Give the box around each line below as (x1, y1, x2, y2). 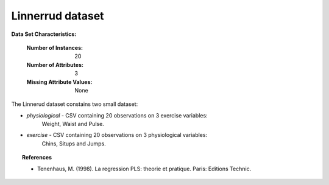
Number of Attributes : (26, 61, 83, 68)
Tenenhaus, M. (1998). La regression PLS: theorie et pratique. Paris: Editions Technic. (37, 165, 252, 172)
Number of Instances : (26, 44, 83, 51)
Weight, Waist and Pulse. (41, 120, 105, 128)
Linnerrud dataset (11, 9, 104, 23)
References (22, 154, 52, 161)
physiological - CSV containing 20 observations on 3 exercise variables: (26, 111, 208, 119)
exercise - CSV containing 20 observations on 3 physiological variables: (26, 131, 207, 139)
